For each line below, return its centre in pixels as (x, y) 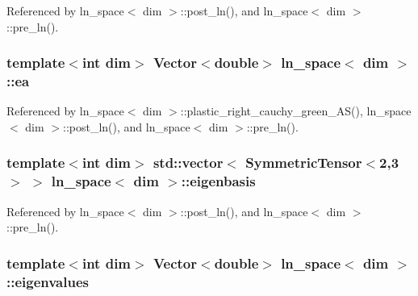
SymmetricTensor (304, 163)
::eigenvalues (48, 281)
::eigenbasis (218, 181)
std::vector (188, 163)
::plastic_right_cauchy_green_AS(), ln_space (296, 111)
